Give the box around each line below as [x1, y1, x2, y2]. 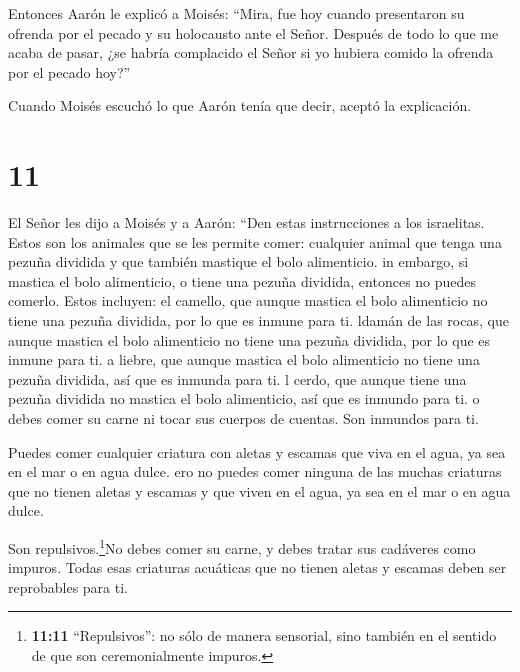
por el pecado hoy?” [8, 61, 131, 82]
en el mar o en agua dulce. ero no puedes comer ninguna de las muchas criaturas [8, 461, 502, 482]
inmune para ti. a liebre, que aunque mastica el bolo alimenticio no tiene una [8, 349, 480, 370]
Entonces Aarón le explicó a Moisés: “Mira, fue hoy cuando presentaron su [8, 3, 465, 23]
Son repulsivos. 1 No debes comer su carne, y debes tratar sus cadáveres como [8, 535, 476, 558]
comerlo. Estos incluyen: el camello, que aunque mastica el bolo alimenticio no [8, 290, 488, 311]
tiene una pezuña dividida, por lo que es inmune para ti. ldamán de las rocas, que [8, 310, 509, 331]
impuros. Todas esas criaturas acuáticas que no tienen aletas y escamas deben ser [8, 557, 507, 578]
